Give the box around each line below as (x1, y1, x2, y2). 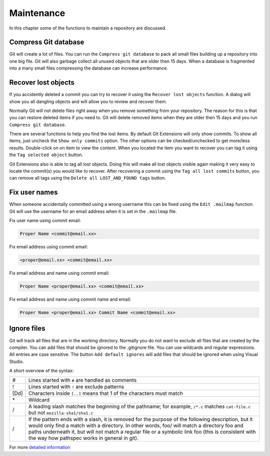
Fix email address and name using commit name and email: (9, 296, 131, 302)
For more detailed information (9, 444, 70, 450)
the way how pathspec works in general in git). (28, 434, 139, 441)
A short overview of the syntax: (9, 368, 74, 374)
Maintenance (9, 8, 65, 19)
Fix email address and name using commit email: (9, 270, 110, 276)
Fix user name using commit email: (9, 218, 81, 224)
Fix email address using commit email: (9, 244, 88, 250)
